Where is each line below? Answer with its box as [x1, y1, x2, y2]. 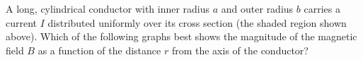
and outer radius [221, 1, 294, 16]
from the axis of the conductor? [171, 42, 309, 57]
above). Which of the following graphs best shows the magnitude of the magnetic [6, 29, 357, 44]
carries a [304, 1, 340, 16]
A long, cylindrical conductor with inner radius [6, 1, 210, 16]
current [6, 15, 38, 30]
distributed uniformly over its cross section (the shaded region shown [47, 15, 347, 30]
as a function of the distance [38, 42, 161, 57]
